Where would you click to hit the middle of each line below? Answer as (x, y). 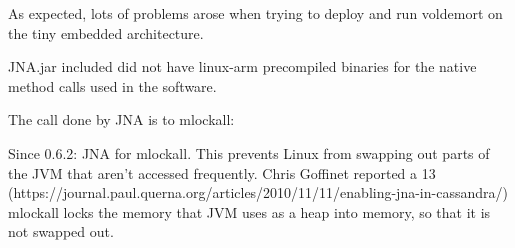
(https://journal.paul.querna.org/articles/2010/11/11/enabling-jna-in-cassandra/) (258, 192)
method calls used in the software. (112, 85)
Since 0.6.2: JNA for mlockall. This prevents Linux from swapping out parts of (249, 152)
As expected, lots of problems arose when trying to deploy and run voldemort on (255, 13)
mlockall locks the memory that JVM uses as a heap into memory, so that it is (249, 211)
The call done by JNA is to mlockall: (121, 119)
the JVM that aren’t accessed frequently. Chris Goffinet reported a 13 (222, 172)
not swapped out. (61, 231)
